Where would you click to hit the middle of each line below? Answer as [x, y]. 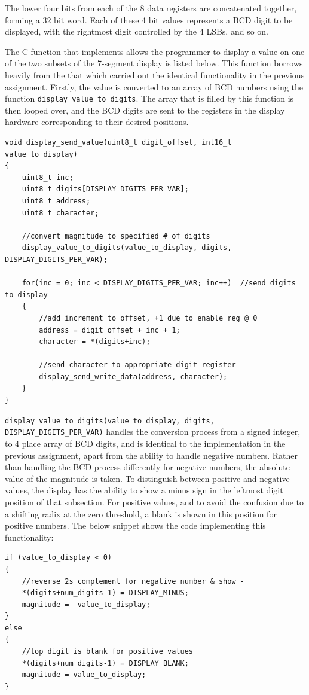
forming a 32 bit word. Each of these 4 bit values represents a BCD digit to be [149, 19]
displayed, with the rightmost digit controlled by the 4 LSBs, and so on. [137, 31]
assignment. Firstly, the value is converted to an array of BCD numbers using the [154, 86]
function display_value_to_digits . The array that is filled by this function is [149, 98]
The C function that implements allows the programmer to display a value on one [155, 51]
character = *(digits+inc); [95, 342]
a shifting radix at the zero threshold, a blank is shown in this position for [141, 513]
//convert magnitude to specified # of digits [116, 236]
